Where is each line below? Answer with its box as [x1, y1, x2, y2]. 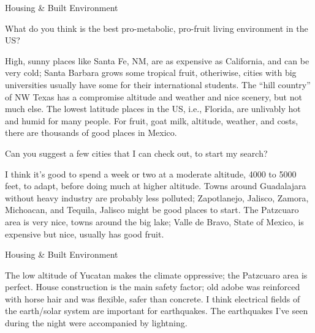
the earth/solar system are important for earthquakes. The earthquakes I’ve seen [5, 304, 308, 317]
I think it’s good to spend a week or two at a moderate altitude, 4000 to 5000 [5, 167, 297, 180]
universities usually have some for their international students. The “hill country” [5, 78, 311, 91]
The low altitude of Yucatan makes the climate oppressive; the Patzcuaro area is [5, 268, 308, 281]
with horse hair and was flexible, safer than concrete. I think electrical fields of [5, 292, 300, 305]
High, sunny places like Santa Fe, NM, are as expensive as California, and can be [5, 54, 309, 67]
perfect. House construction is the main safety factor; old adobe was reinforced [5, 280, 300, 293]
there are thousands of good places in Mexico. [5, 126, 177, 139]
